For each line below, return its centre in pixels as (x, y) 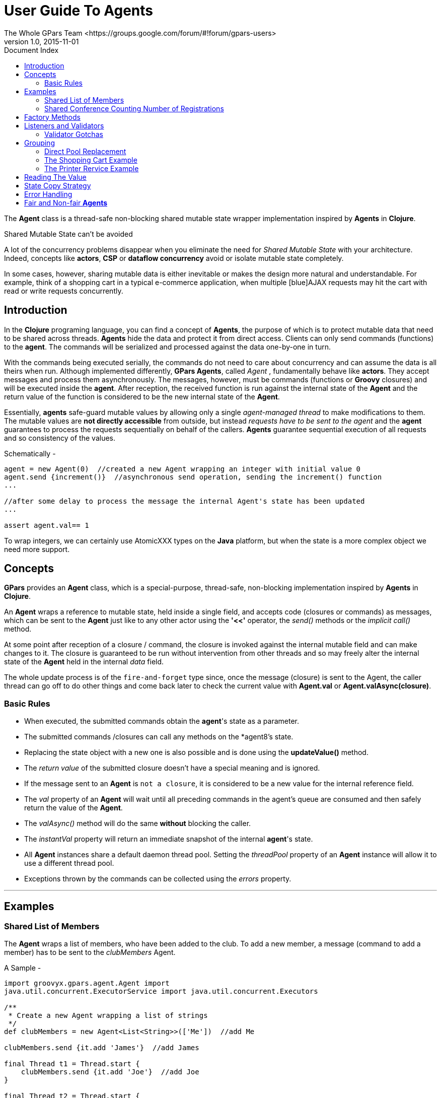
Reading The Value (55, 177)
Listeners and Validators (64, 125)
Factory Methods (52, 117)
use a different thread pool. (69, 863)
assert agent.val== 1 (47, 525)
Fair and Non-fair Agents (66, 202)
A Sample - (23, 968)
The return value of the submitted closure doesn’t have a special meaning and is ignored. (172, 768)
